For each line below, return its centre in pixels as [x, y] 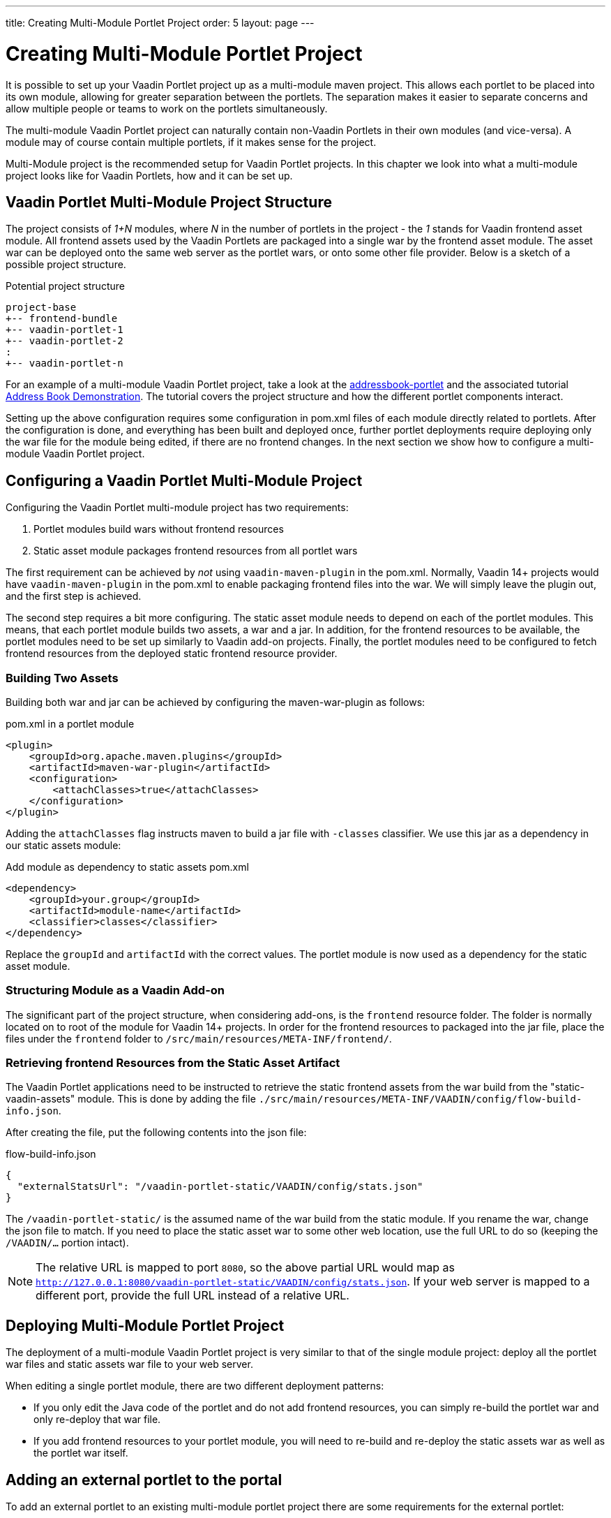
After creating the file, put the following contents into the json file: [156, 1133]
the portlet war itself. [81, 1453]
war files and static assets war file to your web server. [129, 1364]
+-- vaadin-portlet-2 [65, 341]
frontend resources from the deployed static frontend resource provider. [172, 654]
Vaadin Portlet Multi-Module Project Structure [169, 202]
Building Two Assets [62, 678]
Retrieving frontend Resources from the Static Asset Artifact [173, 1063]
